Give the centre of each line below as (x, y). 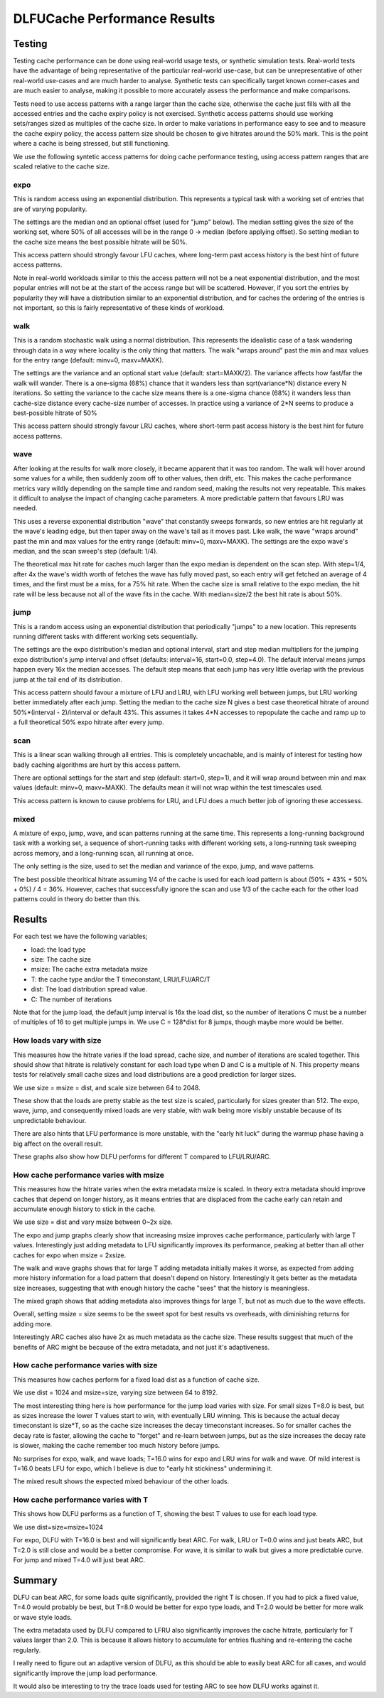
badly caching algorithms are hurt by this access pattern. (97, 765)
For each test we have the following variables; (80, 936)
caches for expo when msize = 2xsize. (70, 1255)
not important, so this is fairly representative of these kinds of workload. (119, 308)
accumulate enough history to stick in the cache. (85, 1209)
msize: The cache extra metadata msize (90, 969)
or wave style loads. (43, 1617)
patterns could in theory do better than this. (77, 899)
